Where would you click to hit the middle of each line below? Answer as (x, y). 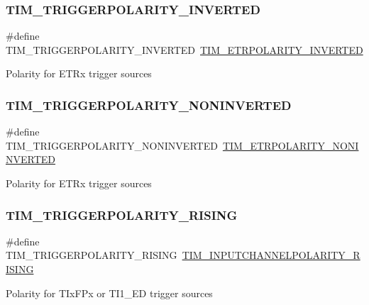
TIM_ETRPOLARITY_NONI (291, 145)
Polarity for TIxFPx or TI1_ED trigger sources (109, 293)
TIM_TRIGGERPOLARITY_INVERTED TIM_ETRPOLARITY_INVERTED (184, 49)
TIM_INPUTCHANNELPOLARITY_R (271, 255)
